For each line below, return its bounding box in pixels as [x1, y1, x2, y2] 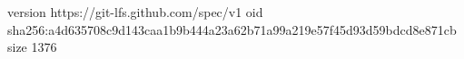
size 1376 [7, 38, 57, 56]
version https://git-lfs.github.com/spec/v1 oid [7, 3, 263, 21]
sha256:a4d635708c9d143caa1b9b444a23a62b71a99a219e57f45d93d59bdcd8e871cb [7, 20, 457, 38]
